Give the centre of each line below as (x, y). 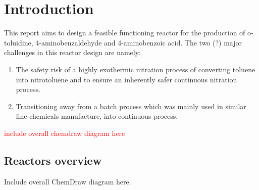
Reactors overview (53, 160)
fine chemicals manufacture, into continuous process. (97, 116)
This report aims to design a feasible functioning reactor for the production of (125, 33)
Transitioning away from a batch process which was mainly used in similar (131, 106)
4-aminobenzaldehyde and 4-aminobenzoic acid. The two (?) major (139, 42)
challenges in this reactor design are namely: (72, 52)
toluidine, (19, 42)
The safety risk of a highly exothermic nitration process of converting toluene (136, 69)
